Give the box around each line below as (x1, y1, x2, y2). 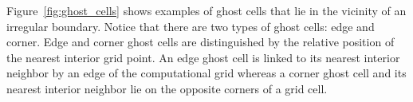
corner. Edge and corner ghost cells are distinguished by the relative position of (6, 33, 395, 50)
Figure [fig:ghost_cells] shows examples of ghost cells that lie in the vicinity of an (6, 2, 407, 18)
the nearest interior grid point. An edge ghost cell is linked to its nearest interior (6, 49, 400, 65)
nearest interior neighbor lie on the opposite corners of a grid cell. (6, 80, 328, 96)
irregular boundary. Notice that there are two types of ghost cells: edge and (6, 18, 375, 34)
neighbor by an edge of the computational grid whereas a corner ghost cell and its (6, 65, 407, 81)
